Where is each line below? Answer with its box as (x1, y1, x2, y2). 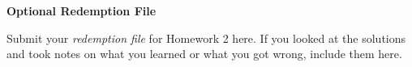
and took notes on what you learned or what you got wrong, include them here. (6, 45, 402, 62)
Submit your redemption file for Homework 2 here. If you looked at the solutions (6, 29, 406, 46)
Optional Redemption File (6, 2, 157, 19)
